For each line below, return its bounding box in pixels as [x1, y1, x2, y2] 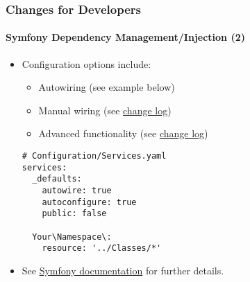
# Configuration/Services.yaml [22, 151, 167, 161]
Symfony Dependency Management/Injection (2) [6, 30, 245, 44]
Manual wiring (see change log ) [38, 103, 172, 117]
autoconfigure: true [42, 197, 137, 207]
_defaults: [32, 174, 82, 184]
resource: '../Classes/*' [42, 243, 162, 254]
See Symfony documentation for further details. [22, 263, 224, 277]
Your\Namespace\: [32, 231, 112, 242]
